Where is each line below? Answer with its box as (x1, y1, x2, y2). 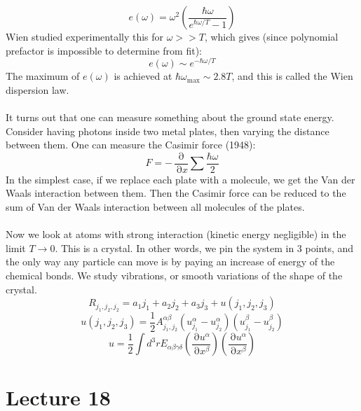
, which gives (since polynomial (204, 29, 339, 43)
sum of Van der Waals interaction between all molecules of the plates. (6, 200, 305, 214)
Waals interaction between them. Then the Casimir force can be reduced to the (6, 186, 346, 200)
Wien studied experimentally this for (6, 29, 164, 43)
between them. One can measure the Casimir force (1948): (6, 137, 256, 152)
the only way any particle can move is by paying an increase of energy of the (6, 254, 335, 269)
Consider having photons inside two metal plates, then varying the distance (6, 123, 329, 138)
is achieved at (114, 69, 172, 83)
